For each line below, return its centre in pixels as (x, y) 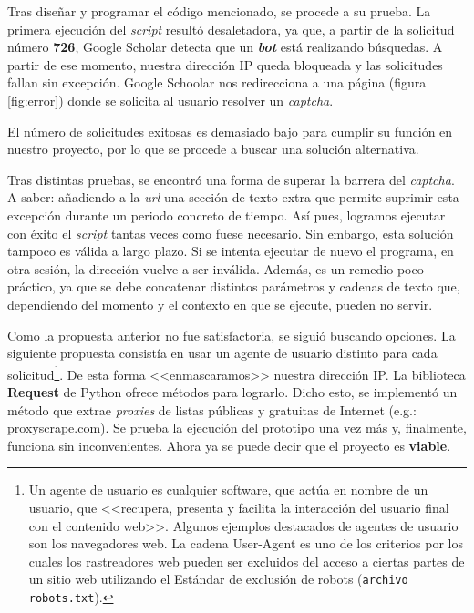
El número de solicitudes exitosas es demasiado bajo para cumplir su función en (230, 131)
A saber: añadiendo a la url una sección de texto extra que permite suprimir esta (233, 197)
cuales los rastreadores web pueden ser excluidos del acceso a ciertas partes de (247, 561)
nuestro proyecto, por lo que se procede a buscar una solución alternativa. (213, 149)
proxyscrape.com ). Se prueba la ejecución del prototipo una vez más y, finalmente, (237, 428)
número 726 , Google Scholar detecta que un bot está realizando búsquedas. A (225, 47)
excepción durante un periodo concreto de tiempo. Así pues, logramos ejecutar (227, 215)
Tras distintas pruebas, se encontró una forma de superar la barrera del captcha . (231, 179)
